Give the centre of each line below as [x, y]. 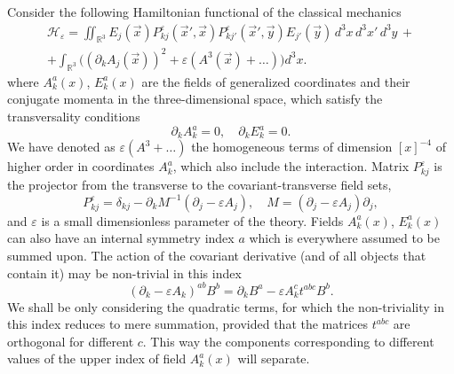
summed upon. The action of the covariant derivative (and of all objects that [217, 255]
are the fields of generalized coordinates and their [276, 81]
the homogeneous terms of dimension [292, 147]
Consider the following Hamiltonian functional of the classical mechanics [204, 12]
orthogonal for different [71, 341]
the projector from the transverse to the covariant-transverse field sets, [199, 185]
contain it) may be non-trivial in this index [124, 273]
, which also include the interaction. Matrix [291, 166]
